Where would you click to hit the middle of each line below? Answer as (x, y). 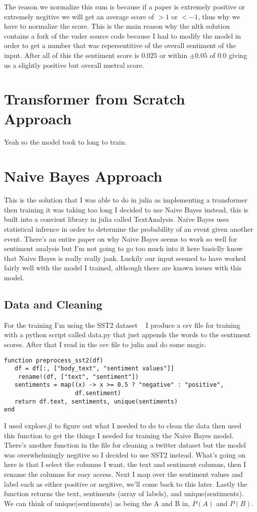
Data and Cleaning (53, 304)
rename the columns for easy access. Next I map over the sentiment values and (124, 474)
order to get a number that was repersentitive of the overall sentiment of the (120, 45)
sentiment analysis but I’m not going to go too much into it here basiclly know (124, 248)
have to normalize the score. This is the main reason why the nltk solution (117, 26)
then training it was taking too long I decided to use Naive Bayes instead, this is (126, 209)
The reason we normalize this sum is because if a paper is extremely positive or (125, 6)
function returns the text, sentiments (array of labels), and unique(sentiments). (124, 493)
